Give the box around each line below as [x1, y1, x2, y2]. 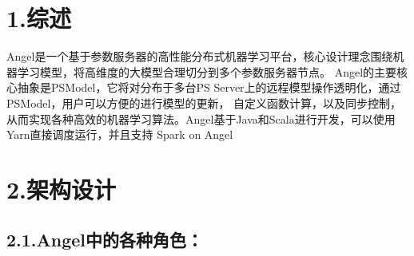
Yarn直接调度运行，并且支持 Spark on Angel [6, 126, 233, 143]
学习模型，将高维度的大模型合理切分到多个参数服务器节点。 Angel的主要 [17, 63, 397, 80]
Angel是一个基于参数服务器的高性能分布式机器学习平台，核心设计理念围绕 [6, 48, 393, 65]
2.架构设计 [6, 172, 117, 205]
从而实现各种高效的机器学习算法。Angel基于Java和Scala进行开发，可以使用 [6, 110, 396, 127]
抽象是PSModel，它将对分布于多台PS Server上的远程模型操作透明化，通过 [17, 79, 401, 96]
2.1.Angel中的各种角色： [6, 227, 204, 252]
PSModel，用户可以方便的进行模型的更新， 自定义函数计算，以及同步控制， [6, 94, 402, 111]
